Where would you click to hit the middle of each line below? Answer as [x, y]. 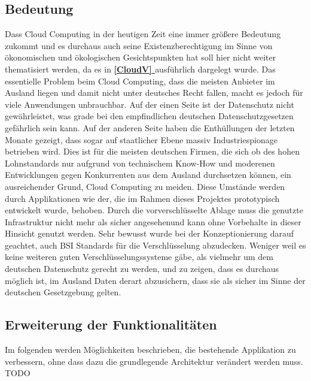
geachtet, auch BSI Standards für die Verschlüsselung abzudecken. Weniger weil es [155, 245]
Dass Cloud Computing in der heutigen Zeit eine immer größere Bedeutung [143, 34]
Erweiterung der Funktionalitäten [111, 324]
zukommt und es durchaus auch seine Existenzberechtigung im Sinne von [139, 45]
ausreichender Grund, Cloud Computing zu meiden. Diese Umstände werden [145, 186]
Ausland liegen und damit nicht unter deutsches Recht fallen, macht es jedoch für [154, 93]
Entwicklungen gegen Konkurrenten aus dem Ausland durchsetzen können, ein [148, 175]
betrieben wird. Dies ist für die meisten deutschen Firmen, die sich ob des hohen [152, 151]
